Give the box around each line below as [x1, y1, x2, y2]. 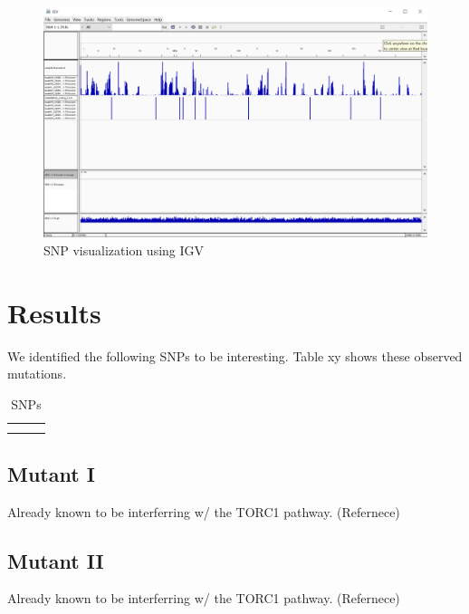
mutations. [7, 364, 67, 383]
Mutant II [7, 546, 104, 574]
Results [7, 293, 101, 331]
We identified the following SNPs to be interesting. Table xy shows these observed [7, 346, 463, 365]
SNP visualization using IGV [43, 240, 205, 259]
